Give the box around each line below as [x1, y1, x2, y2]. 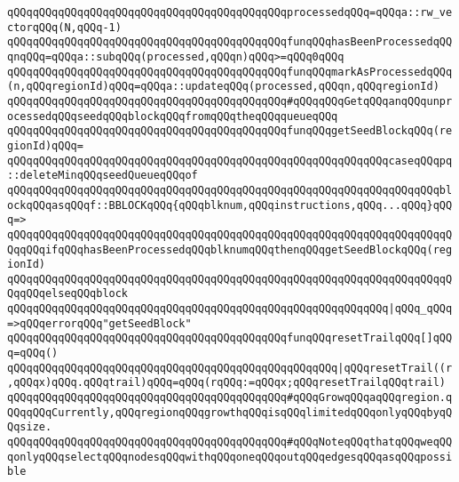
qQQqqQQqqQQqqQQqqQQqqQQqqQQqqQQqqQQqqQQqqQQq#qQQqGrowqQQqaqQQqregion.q [7, 391, 453, 405]
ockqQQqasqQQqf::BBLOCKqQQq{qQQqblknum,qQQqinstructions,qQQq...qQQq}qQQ [7, 198, 453, 212]
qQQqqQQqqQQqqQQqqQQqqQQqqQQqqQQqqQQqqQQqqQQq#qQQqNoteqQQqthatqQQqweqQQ [7, 436, 453, 449]
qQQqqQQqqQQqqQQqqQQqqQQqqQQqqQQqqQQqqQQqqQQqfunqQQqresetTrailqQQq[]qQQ [7, 332, 453, 345]
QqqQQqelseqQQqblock [7, 287, 129, 301]
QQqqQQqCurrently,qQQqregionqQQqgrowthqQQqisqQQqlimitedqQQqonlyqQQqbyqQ [7, 406, 453, 419]
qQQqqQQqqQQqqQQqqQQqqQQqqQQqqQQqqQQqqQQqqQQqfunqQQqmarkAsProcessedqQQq [7, 65, 453, 78]
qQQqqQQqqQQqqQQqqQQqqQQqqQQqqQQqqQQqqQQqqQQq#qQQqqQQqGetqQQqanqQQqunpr [7, 94, 453, 108]
